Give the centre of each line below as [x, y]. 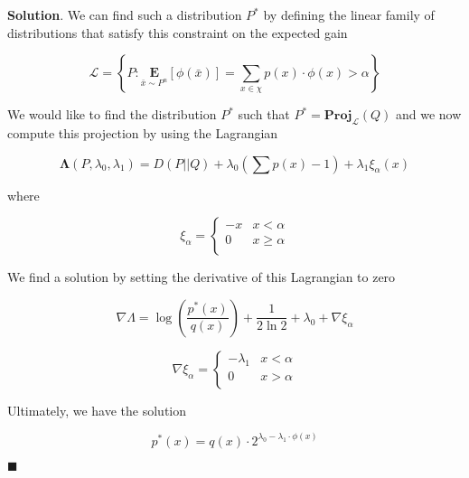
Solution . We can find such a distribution [125, 14]
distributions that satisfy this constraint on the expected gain [178, 32]
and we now [429, 114]
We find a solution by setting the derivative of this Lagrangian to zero [202, 277]
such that [264, 114]
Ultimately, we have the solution [97, 410]
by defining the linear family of [349, 14]
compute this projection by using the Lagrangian [143, 132]
